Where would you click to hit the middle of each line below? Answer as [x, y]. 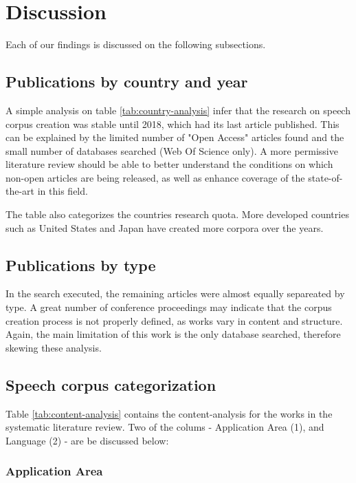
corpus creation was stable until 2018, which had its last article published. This [173, 124]
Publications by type [81, 265]
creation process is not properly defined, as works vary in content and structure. [174, 320]
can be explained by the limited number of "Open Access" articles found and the [175, 137]
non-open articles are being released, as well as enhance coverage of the [155, 177]
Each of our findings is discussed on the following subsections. [136, 44]
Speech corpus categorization [111, 384]
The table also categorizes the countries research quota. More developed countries [177, 214]
